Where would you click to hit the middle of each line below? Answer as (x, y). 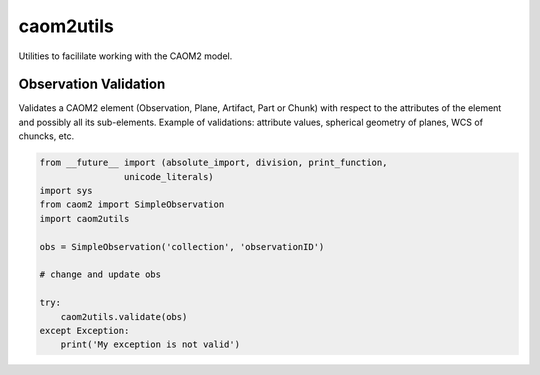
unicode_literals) (168, 176)
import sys (66, 190)
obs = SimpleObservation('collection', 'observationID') (182, 246)
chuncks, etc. (46, 136)
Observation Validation (92, 84)
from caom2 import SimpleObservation (132, 204)
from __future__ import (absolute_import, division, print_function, (213, 163)
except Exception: (84, 330)
